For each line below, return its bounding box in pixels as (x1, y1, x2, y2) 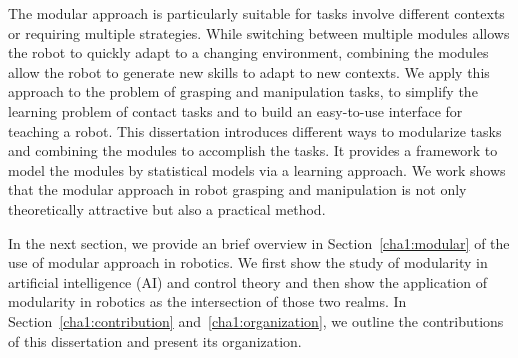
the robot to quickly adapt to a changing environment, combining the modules (8, 42, 489, 63)
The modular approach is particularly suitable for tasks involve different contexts (8, 3, 505, 23)
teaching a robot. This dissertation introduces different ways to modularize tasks (8, 120, 502, 141)
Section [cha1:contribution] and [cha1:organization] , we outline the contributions (8, 310, 504, 331)
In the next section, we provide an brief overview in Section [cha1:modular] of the (8, 232, 510, 253)
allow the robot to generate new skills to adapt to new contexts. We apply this (8, 61, 490, 82)
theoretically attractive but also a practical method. (8, 198, 326, 219)
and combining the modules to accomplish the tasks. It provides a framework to (8, 140, 498, 161)
